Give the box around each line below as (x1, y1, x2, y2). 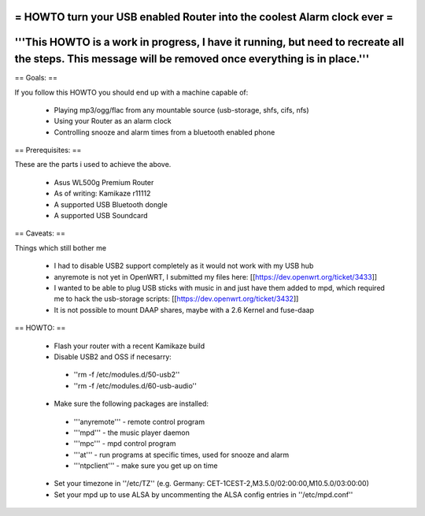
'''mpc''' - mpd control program (73, 439, 176, 448)
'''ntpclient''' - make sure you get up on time (73, 461, 218, 470)
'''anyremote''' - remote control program (73, 417, 205, 426)
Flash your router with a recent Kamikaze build (54, 341, 205, 351)
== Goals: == (14, 73, 58, 83)
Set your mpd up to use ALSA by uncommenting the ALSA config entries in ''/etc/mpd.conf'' (54, 489, 353, 499)
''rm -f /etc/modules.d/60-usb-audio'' (73, 381, 197, 390)
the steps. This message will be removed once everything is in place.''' (14, 52, 370, 66)
